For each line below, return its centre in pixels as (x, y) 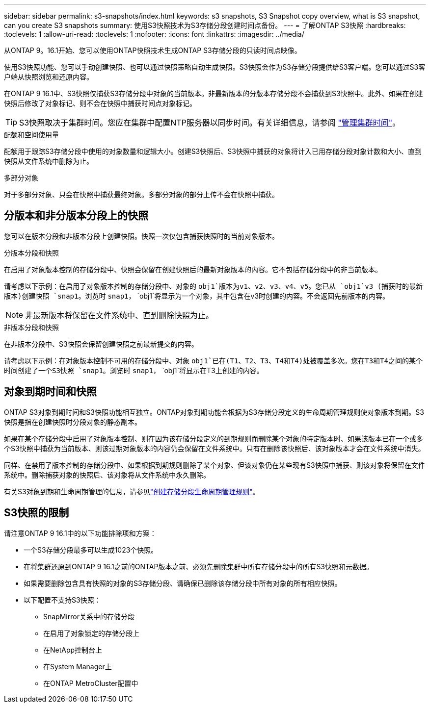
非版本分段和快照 (31, 327)
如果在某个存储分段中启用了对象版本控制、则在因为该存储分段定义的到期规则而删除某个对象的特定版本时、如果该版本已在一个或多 (214, 438)
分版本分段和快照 (31, 252)
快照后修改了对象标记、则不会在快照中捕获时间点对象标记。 (100, 103)
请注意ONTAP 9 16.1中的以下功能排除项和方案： (80, 533)
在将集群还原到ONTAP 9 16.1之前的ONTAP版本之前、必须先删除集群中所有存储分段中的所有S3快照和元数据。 (199, 566)
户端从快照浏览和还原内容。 (49, 77)
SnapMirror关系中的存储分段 (89, 616)
